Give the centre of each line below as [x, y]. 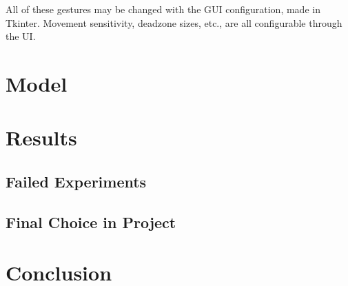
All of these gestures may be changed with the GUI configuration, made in [163, 9]
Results [41, 137]
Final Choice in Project [91, 222]
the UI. [21, 36]
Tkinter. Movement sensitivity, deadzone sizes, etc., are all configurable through [174, 22]
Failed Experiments [76, 181]
